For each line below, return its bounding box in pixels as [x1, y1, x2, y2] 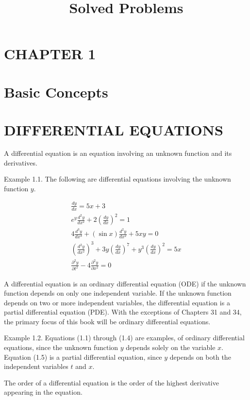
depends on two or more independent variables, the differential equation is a [4, 297, 230, 307]
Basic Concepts [4, 82, 108, 101]
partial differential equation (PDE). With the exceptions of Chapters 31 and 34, [4, 307, 242, 317]
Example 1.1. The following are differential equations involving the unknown [4, 174, 231, 184]
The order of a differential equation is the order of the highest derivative [4, 377, 219, 387]
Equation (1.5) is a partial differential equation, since [4, 351, 162, 362]
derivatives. [4, 157, 37, 167]
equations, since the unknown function [4, 342, 118, 352]
